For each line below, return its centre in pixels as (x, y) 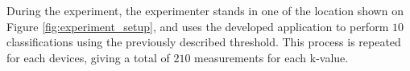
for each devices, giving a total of (88, 57)
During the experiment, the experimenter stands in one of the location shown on (205, 10)
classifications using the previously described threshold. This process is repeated (204, 42)
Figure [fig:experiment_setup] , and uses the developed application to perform (198, 26)
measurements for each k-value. (271, 57)
